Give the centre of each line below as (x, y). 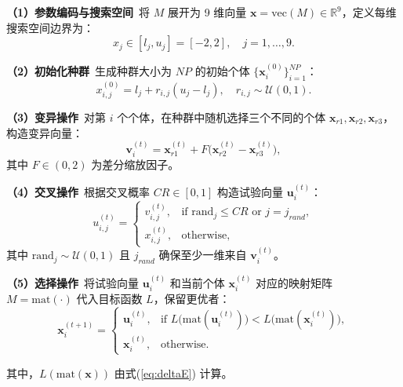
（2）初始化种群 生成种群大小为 (89, 71)
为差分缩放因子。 (135, 164)
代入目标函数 (109, 299)
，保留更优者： (192, 299)
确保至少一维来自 (203, 255)
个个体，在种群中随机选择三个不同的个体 (221, 117)
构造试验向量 (251, 191)
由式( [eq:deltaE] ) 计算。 (173, 372)
